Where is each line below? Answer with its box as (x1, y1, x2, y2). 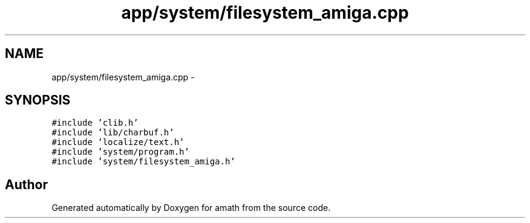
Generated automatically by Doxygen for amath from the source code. (51, 202, 331, 213)
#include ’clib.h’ (51, 118, 139, 128)
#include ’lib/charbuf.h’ (51, 128, 174, 138)
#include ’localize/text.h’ (51, 137, 185, 147)
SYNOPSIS (5, 92, 71, 108)
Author (5, 176, 48, 192)
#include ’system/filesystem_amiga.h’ (51, 157, 235, 167)
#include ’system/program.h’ (51, 147, 189, 157)
